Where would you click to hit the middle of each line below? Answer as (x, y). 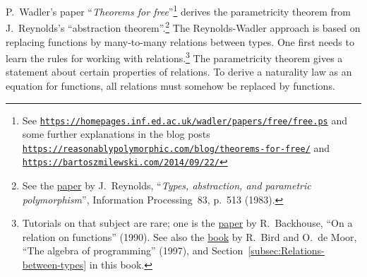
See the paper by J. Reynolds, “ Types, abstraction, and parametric (167, 185)
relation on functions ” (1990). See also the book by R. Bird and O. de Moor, (189, 236)
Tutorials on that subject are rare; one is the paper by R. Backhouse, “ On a (187, 223)
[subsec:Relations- (286, 251)
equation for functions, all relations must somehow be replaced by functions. (170, 85)
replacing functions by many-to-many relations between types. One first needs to (180, 41)
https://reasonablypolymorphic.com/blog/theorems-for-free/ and (176, 147)
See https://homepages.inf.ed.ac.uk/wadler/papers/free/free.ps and (185, 120)
